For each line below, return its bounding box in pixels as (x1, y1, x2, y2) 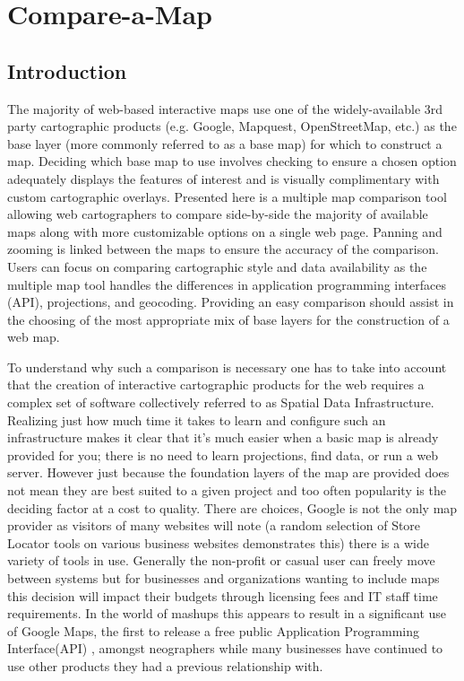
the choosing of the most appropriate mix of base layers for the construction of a (7, 310, 450, 328)
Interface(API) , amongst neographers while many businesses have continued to (7, 639, 443, 658)
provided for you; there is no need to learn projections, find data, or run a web (7, 445, 439, 464)
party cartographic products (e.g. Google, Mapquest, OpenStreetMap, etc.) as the (7, 117, 457, 135)
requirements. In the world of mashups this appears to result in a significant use (7, 604, 447, 623)
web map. (7, 327, 60, 346)
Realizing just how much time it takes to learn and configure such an (7, 410, 386, 429)
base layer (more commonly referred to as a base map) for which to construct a (7, 134, 443, 153)
